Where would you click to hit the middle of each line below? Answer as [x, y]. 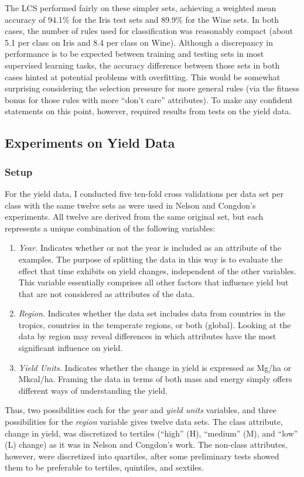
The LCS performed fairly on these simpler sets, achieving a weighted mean [141, 8]
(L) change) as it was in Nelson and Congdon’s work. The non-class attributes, [146, 444]
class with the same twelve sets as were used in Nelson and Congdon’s [130, 205]
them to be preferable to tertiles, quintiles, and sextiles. [104, 467]
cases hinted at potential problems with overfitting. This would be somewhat [143, 76]
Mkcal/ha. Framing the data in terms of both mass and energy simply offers [155, 379]
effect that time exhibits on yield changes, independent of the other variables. [157, 270]
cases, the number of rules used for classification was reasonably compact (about [149, 31]
